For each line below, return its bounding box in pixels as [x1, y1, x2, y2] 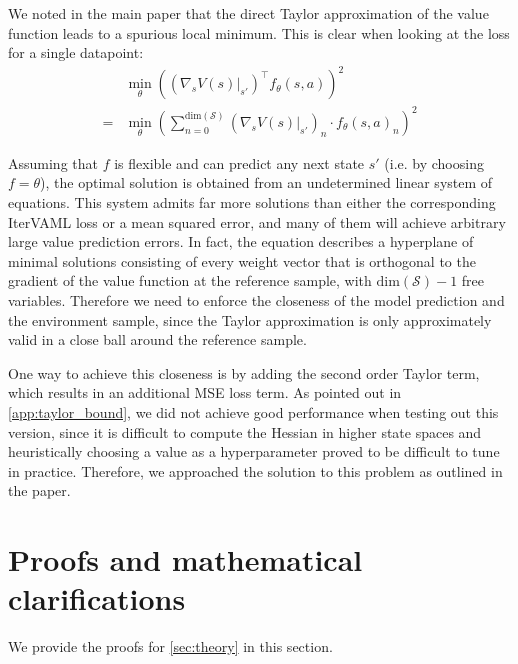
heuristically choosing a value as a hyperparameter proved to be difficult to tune [8, 441, 500, 462]
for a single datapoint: [8, 42, 144, 63]
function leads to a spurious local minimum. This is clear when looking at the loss [8, 22, 510, 43]
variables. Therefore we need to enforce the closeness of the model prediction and [8, 290, 505, 310]
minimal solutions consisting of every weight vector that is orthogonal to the [8, 250, 476, 271]
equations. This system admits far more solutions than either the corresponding [8, 192, 496, 213]
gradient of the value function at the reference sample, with [8, 270, 372, 291]
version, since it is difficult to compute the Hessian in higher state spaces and [8, 421, 482, 442]
